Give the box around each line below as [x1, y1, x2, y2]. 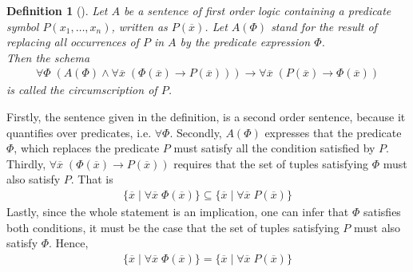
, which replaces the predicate [14, 140, 160, 156]
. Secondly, [169, 124, 222, 140]
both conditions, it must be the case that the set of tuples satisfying [6, 219, 340, 235]
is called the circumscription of [6, 81, 157, 98]
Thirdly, [6, 155, 46, 171]
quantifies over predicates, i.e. [6, 124, 152, 140]
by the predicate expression [180, 34, 311, 50]
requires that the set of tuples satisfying [173, 155, 369, 171]
